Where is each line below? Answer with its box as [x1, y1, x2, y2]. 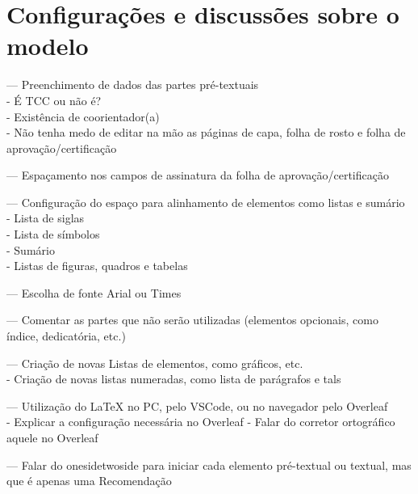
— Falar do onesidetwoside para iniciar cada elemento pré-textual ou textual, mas [6, 456, 412, 473]
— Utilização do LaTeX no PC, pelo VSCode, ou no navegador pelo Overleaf [6, 397, 388, 414]
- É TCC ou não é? [6, 91, 102, 108]
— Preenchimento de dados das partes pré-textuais [6, 76, 259, 93]
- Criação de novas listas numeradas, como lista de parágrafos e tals [6, 370, 341, 387]
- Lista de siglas [6, 209, 85, 226]
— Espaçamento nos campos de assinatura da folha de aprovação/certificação [6, 167, 389, 184]
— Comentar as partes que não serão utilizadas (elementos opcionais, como [6, 311, 378, 328]
